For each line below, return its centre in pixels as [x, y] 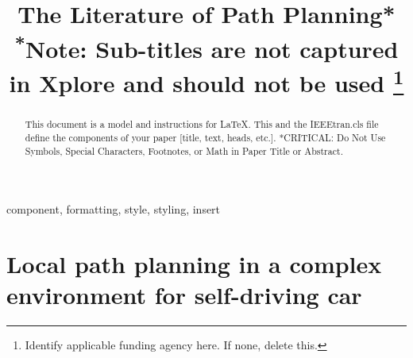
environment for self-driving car [184, 295]
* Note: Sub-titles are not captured [206, 46]
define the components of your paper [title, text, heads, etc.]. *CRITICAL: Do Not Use [205, 137]
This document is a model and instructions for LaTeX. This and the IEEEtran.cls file [202, 124]
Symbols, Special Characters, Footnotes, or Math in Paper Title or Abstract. [184, 150]
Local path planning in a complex [194, 263]
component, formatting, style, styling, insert [114, 209]
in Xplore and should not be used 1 [206, 81]
